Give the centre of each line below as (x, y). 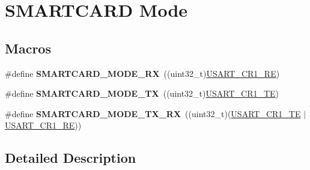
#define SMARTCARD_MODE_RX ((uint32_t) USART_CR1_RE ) (142, 73)
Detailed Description (71, 158)
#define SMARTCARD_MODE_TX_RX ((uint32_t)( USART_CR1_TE (153, 113)
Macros (28, 48)
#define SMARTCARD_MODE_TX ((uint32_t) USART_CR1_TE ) (142, 93)
